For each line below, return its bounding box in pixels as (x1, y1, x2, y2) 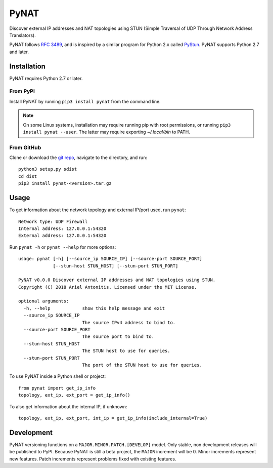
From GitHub (9, 144, 41, 151)
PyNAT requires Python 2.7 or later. (9, 75, 83, 81)
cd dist (18, 173, 37, 179)
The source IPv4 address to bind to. (82, 320, 176, 325)
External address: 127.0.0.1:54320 (18, 233, 107, 239)
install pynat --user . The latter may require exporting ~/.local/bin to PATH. (23, 129, 191, 135)
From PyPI (9, 88, 35, 95)
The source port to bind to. (82, 334, 154, 339)
